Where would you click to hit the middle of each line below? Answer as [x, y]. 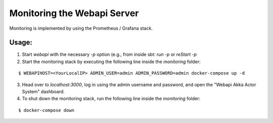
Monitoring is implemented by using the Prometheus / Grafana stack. [81, 28]
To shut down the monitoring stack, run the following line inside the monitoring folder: [111, 99]
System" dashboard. [43, 92]
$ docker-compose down [47, 110]
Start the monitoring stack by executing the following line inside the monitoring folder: [111, 61]
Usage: [21, 43]
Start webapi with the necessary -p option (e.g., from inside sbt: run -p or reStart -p [109, 54]
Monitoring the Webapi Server [74, 13]
